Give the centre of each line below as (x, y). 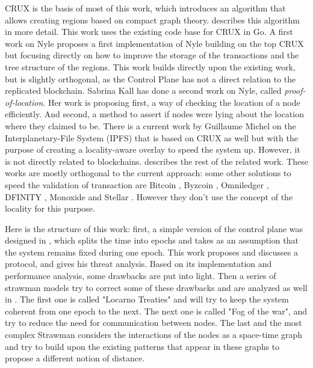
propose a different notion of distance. (75, 358)
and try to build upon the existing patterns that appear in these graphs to (142, 346)
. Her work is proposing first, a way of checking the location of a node (172, 102)
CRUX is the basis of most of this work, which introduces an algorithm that (145, 8)
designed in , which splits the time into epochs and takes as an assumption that (152, 240)
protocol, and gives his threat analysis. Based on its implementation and (138, 264)
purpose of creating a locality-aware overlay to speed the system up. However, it (153, 149)
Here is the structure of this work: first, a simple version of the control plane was (154, 228)
